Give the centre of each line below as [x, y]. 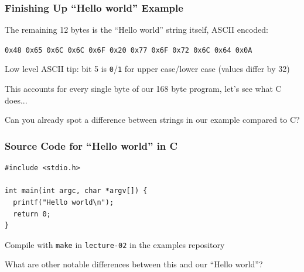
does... [16, 100]
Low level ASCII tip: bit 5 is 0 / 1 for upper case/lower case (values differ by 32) [147, 69]
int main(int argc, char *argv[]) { [76, 191]
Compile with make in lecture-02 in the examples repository [115, 244]
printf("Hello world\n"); [64, 202]
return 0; [32, 214]
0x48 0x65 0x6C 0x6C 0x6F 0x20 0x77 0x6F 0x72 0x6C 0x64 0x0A [129, 50]
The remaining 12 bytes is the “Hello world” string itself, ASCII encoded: [136, 30]
